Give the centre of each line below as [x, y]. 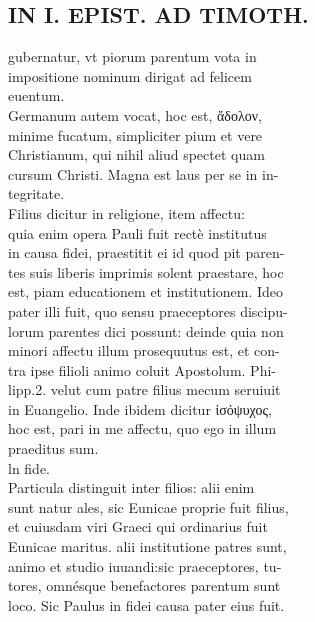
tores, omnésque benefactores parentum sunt [144, 585]
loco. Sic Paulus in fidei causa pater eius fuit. [146, 604]
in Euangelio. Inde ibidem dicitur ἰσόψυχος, [140, 408]
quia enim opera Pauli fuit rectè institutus [137, 232]
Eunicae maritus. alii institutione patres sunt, [147, 546]
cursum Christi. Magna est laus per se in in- [143, 173]
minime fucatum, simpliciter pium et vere [135, 134]
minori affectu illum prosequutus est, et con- [144, 350]
